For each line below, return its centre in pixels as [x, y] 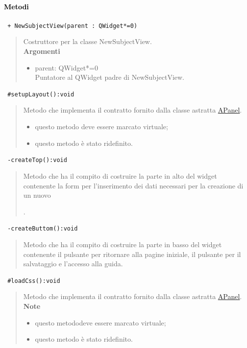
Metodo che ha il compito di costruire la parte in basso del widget [123, 244]
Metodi [16, 6]
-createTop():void [37, 160]
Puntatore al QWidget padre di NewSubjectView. [110, 77]
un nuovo [37, 195]
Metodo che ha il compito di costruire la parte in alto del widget [120, 175]
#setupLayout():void [41, 94]
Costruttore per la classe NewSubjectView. [87, 41]
